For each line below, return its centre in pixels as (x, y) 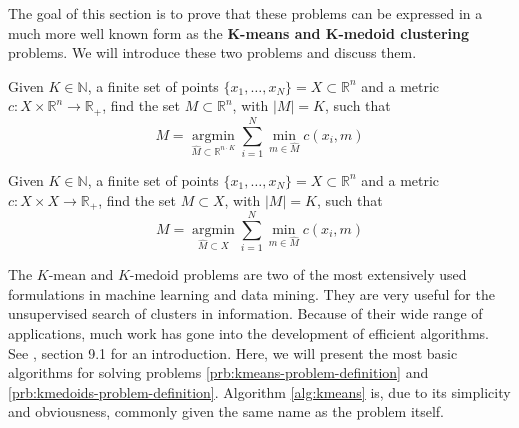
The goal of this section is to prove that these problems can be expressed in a (245, 13)
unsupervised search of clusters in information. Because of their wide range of (245, 313)
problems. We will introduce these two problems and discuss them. (212, 52)
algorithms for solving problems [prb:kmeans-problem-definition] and (218, 372)
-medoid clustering (404, 32)
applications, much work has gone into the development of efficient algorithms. (248, 332)
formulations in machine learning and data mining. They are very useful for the (251, 293)
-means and (280, 32)
